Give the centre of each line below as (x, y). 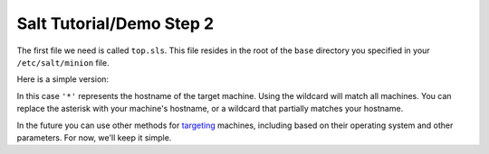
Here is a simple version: (62, 79)
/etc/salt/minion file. (63, 62)
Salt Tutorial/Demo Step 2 (115, 23)
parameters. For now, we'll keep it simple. (94, 137)
